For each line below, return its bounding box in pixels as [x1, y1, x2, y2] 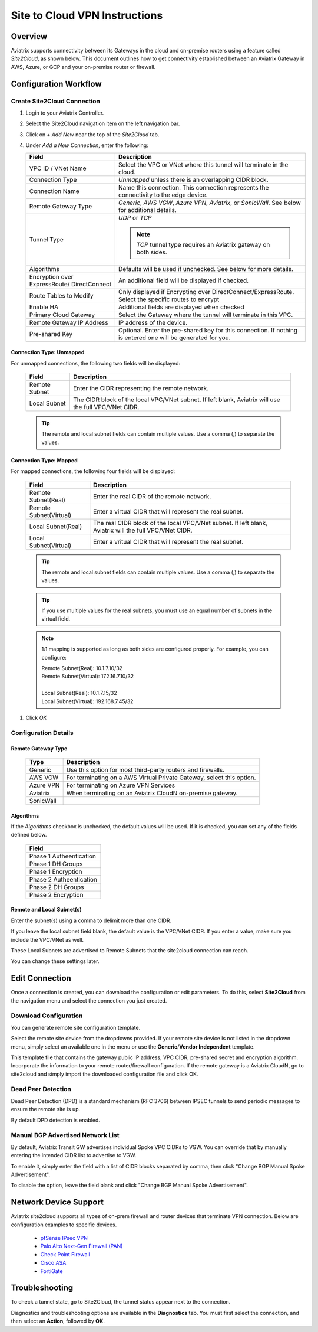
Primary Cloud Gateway [29, 311, 95, 319]
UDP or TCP [118, 213, 152, 221]
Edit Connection [11, 973, 72, 983]
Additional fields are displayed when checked [118, 303, 244, 311]
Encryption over [29, 272, 74, 280]
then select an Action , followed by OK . [11, 1317, 105, 1325]
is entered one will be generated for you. [118, 334, 231, 342]
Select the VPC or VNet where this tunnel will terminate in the [118, 160, 289, 168]
